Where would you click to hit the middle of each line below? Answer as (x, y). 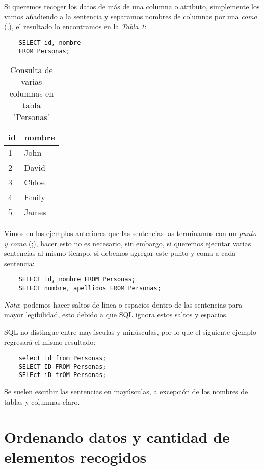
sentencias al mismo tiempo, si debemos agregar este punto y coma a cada (120, 253)
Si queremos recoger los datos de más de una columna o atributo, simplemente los (132, 6)
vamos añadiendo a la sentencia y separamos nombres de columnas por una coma (131, 16)
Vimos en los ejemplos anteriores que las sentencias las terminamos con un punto (130, 233)
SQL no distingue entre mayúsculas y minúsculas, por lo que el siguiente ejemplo (130, 331)
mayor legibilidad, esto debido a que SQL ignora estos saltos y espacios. (116, 314)
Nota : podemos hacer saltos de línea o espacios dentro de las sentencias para (123, 304)
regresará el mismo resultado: (50, 342)
